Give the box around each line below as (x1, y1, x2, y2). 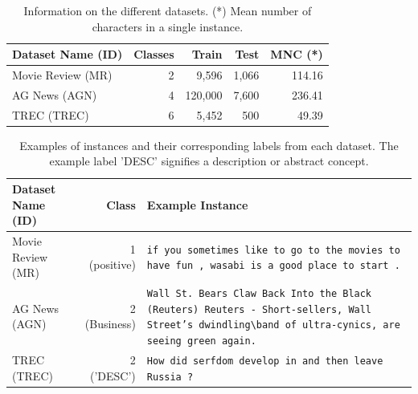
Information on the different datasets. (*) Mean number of (23, 2, 312, 18)
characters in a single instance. (92, 18, 244, 35)
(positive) (88, 256, 136, 273)
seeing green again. (146, 335, 256, 347)
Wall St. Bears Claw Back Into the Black (146, 288, 372, 300)
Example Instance (146, 196, 248, 213)
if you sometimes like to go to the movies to (146, 244, 400, 256)
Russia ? (146, 371, 194, 383)
